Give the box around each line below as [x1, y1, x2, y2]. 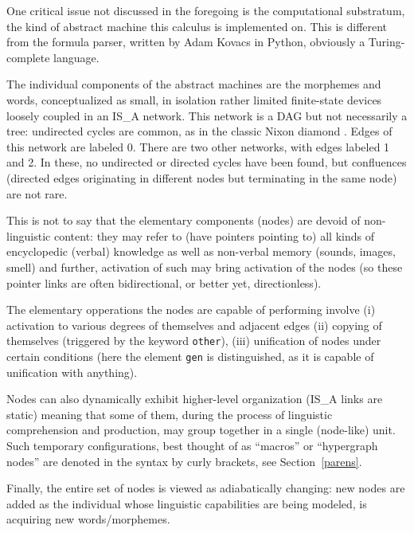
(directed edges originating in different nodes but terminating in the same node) [6, 169, 397, 186]
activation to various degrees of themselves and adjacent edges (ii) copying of [6, 316, 382, 333]
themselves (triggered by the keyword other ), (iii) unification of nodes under [6, 332, 381, 349]
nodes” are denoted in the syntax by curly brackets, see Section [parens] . [6, 453, 362, 469]
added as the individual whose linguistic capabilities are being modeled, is [6, 495, 367, 511]
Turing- [368, 33, 405, 50]
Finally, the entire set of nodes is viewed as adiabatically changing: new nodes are [6, 480, 405, 496]
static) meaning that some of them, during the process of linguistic [6, 406, 333, 422]
